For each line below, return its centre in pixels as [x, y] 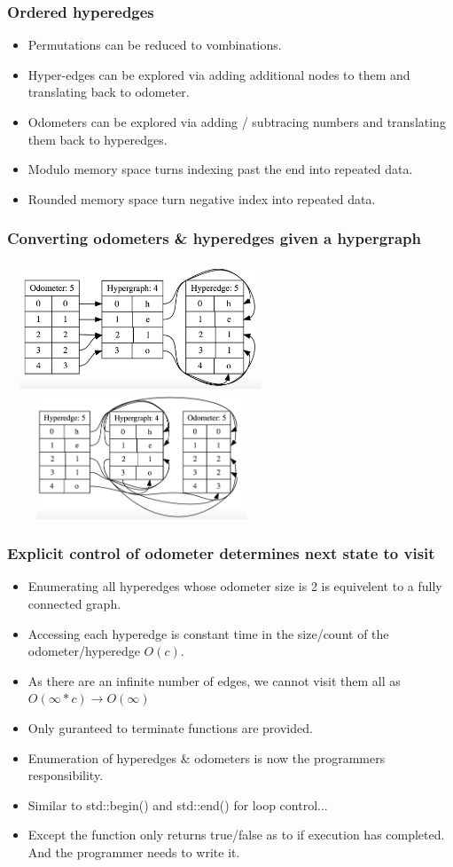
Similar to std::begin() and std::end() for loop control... [178, 804]
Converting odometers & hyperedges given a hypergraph [214, 238]
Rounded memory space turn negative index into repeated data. [202, 198]
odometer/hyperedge [84, 651]
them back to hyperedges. [98, 139]
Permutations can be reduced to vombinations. [155, 45]
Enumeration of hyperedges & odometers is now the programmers [207, 757]
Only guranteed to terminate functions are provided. [170, 728]
